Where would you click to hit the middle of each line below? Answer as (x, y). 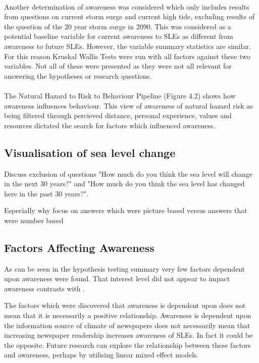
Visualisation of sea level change (90, 152)
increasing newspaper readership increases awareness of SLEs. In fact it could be (128, 335)
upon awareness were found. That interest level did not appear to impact (117, 278)
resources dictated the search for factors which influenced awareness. (110, 125)
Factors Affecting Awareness (79, 247)
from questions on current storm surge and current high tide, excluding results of (129, 16)
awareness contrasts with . (45, 288)
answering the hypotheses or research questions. (78, 75)
